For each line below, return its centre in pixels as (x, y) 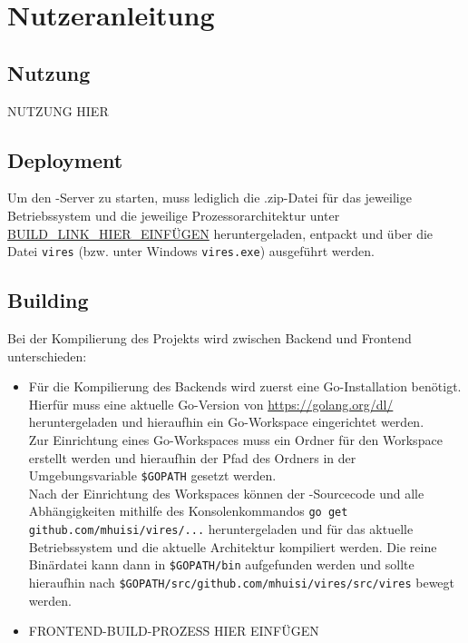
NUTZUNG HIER (58, 110)
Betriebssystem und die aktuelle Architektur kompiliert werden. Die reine (233, 546)
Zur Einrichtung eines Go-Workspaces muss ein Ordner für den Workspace (235, 439)
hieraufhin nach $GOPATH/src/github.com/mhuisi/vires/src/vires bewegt (242, 582)
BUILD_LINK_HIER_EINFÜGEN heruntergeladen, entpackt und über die (220, 233)
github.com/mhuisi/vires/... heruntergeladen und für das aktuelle (221, 529)
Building (48, 300)
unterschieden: (47, 356)
